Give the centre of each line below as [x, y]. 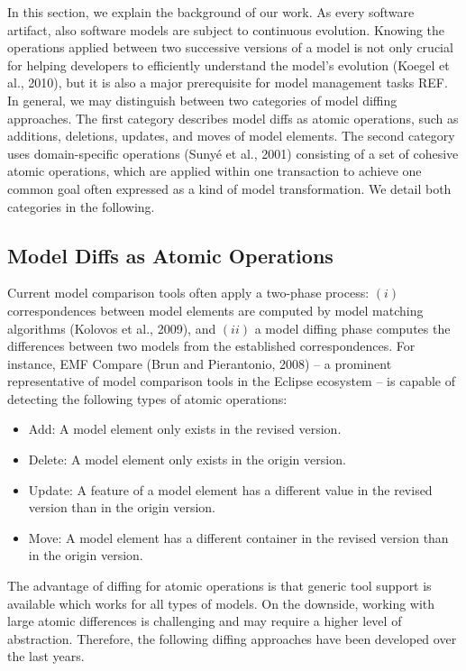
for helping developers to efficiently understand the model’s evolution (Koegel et [228, 64]
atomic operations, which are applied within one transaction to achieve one [215, 171]
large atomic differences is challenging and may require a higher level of [205, 621]
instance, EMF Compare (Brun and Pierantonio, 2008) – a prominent [200, 363]
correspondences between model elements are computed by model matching [215, 310]
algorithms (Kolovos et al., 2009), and [112, 328]
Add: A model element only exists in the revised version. [185, 429]
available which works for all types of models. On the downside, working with [221, 603]
